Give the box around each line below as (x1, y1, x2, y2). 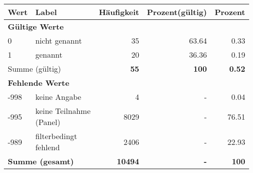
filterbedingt (35, 130, 77, 142)
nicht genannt (35, 35, 82, 46)
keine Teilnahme (35, 105, 90, 116)
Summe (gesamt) (8, 156, 74, 167)
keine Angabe (35, 91, 81, 102)
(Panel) (35, 116, 61, 127)
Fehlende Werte (8, 77, 70, 88)
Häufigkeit (99, 6, 140, 17)
